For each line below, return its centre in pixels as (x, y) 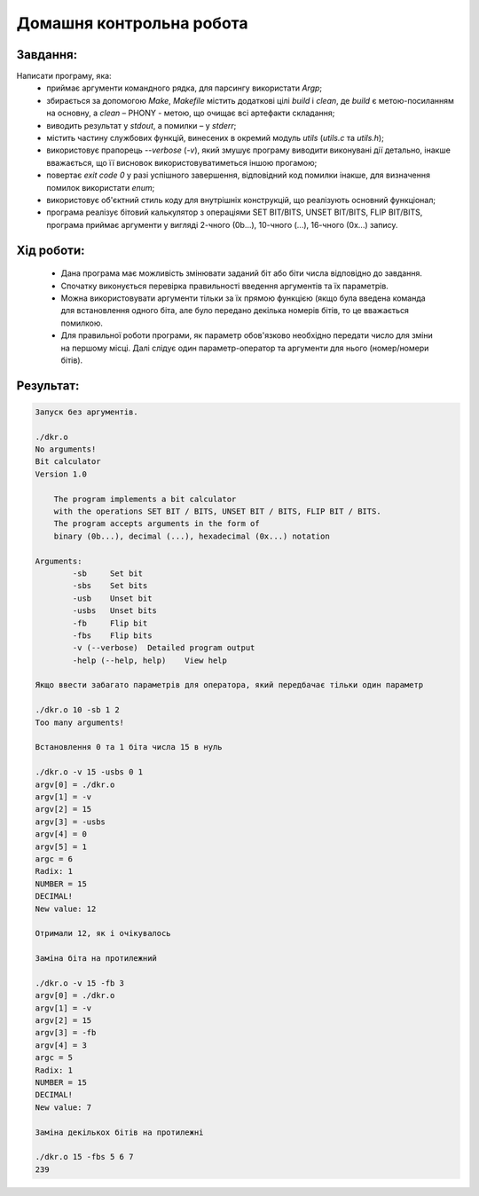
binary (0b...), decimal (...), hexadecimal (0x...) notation (192, 536)
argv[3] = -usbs (71, 822)
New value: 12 (66, 909)
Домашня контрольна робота (132, 23)
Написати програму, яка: (64, 76)
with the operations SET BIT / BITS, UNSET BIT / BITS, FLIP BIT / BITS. (217, 511)
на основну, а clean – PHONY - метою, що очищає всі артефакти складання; (191, 113)
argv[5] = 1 (61, 846)
